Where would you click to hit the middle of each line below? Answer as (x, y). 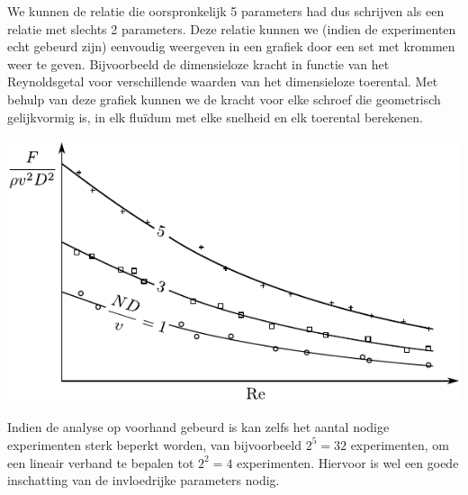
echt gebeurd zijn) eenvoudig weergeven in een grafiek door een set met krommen (231, 46)
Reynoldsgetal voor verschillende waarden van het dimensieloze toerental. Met (223, 81)
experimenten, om (400, 444)
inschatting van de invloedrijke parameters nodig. (144, 480)
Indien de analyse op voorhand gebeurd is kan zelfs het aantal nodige (198, 427)
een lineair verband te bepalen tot (101, 462)
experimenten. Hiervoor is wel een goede (348, 462)
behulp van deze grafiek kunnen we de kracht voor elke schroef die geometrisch (224, 99)
